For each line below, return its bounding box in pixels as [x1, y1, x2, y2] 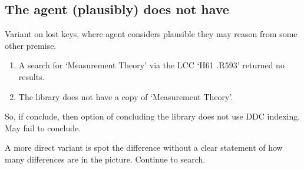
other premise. [5, 39, 57, 51]
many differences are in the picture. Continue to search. [5, 153, 206, 165]
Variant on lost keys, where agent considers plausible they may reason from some [5, 28, 298, 40]
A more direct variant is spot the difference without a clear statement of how [5, 141, 283, 154]
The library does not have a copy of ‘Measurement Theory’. [18, 90, 233, 102]
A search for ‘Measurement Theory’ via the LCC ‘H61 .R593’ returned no [18, 59, 285, 71]
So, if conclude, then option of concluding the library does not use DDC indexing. [5, 110, 300, 122]
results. [18, 70, 45, 82]
